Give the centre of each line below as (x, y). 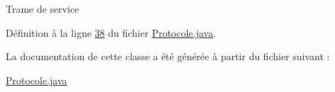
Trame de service (42, 8)
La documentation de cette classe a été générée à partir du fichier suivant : (168, 56)
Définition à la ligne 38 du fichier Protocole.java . (111, 32)
